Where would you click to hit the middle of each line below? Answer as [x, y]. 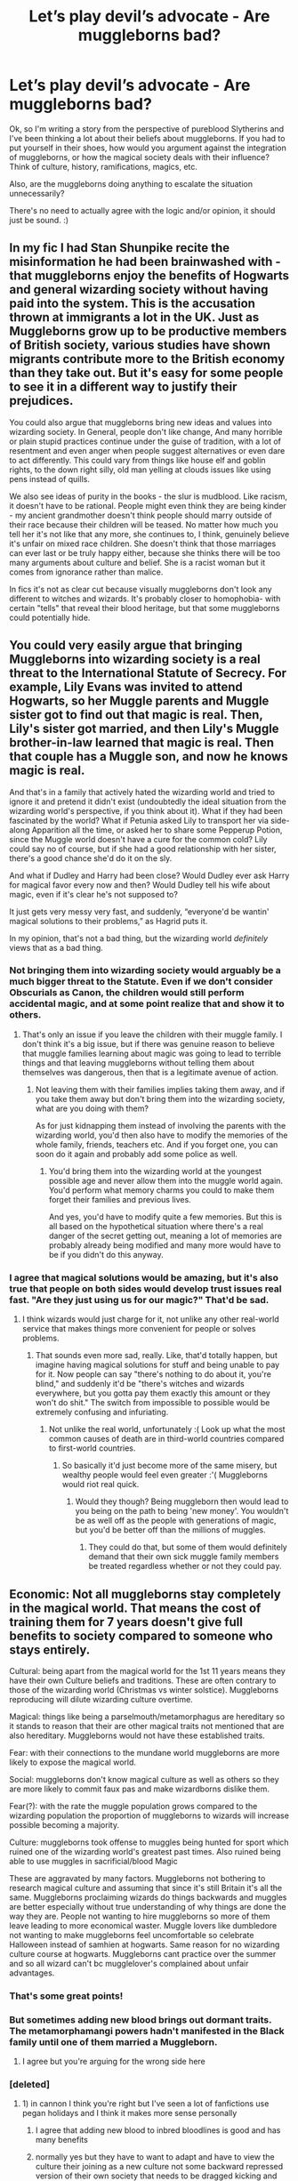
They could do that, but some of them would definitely [188, 1547]
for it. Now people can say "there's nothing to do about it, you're [153, 1374]
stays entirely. [50, 1650]
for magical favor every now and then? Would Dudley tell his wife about [140, 885]
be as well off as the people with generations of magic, [176, 1521]
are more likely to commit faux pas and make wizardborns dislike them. [139, 1789]
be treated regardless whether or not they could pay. [185, 1566]
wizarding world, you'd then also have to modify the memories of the [161, 1135]
